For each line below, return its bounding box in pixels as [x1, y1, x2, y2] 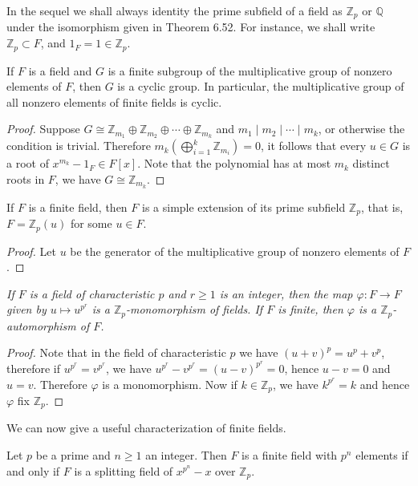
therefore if [6, 359, 60, 376]
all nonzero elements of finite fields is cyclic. [6, 93, 222, 110]
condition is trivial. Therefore [6, 137, 151, 154]
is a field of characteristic [29, 285, 155, 302]
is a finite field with [241, 447, 338, 464]
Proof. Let [6, 242, 56, 259]
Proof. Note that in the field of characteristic [6, 344, 226, 361]
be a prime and [35, 447, 111, 464]
